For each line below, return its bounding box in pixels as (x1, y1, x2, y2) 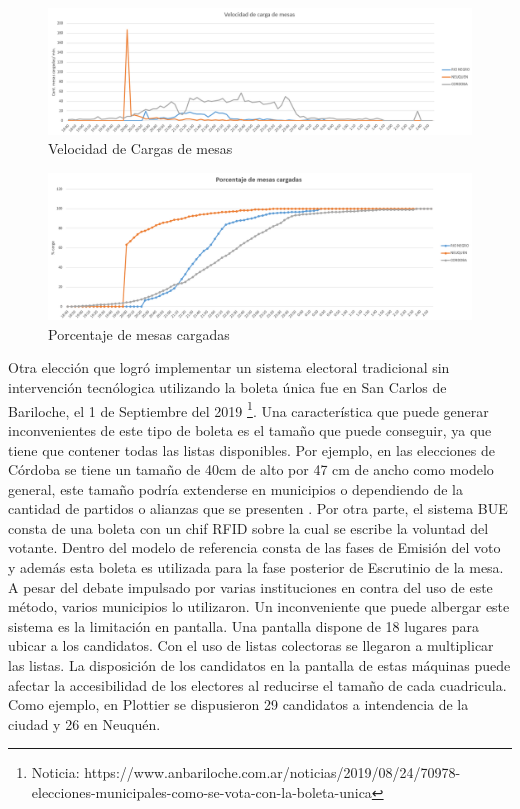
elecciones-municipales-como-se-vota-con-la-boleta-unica (31, 782, 372, 803)
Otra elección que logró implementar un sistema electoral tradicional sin (8, 357, 450, 378)
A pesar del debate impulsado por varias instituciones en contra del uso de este (8, 576, 493, 597)
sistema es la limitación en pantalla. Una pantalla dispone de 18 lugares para (8, 615, 480, 636)
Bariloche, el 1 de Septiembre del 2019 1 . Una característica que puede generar (8, 397, 489, 421)
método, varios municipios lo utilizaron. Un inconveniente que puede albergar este (8, 596, 510, 617)
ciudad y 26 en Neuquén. (8, 713, 161, 734)
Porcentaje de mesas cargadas (48, 323, 230, 344)
